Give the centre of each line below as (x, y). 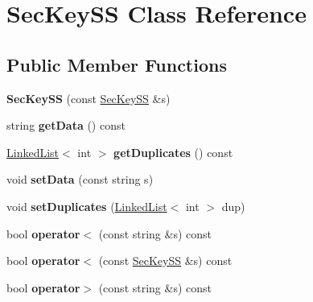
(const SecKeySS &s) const (165, 261)
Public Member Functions (117, 64)
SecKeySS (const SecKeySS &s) (89, 98)
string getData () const (66, 125)
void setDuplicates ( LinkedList (87, 206)
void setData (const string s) (80, 179)
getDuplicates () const (173, 152)
